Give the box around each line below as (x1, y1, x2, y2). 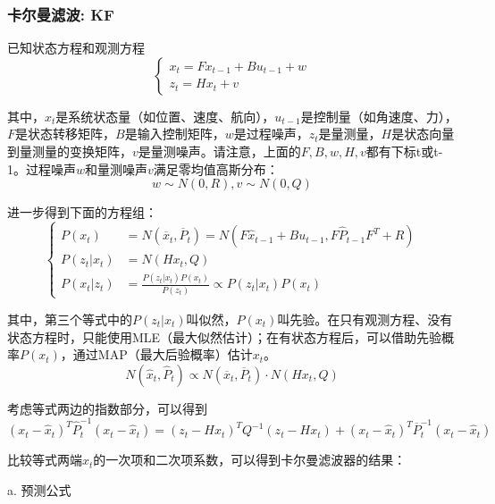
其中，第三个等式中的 (7, 309, 132, 328)
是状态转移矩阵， (15, 124, 116, 143)
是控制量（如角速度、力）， (300, 106, 457, 125)
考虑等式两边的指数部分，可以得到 (7, 399, 207, 417)
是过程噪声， (233, 124, 309, 143)
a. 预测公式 (7, 480, 71, 499)
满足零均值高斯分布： (153, 159, 279, 178)
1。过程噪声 (7, 159, 76, 178)
